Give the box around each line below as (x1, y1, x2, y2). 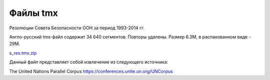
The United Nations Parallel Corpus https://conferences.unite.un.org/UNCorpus (9, 68, 173, 74)
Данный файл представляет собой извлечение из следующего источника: (9, 59, 168, 65)
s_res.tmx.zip (9, 50, 37, 56)
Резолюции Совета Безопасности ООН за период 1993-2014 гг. (9, 25, 145, 31)
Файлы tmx (9, 7, 58, 18)
